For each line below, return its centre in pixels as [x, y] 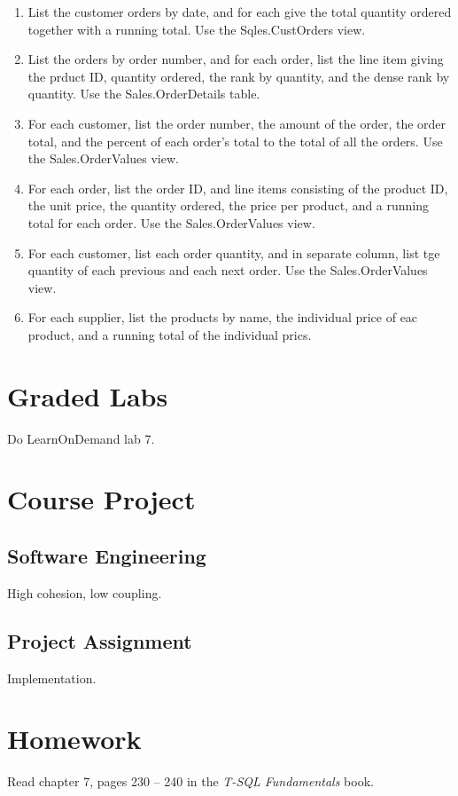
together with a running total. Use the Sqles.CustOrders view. [197, 29]
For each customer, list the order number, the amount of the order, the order [237, 123]
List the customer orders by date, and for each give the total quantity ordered [240, 12]
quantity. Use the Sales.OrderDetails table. [144, 94]
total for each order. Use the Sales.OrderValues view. [171, 222]
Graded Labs [88, 395]
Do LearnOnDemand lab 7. [81, 438]
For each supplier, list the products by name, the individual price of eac [223, 317]
